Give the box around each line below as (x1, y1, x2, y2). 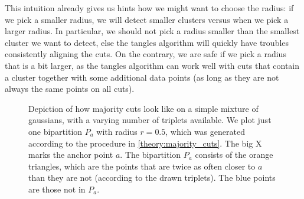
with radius (96, 125, 138, 137)
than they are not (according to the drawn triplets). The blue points (28, 171, 276, 184)
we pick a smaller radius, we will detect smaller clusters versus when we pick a (5, 13, 289, 25)
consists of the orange (195, 148, 273, 161)
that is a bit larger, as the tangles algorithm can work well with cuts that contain (5, 59, 300, 71)
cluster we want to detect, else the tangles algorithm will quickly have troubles (5, 36, 289, 48)
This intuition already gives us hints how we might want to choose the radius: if (5, 2, 294, 14)
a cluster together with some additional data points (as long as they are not (5, 71, 279, 83)
